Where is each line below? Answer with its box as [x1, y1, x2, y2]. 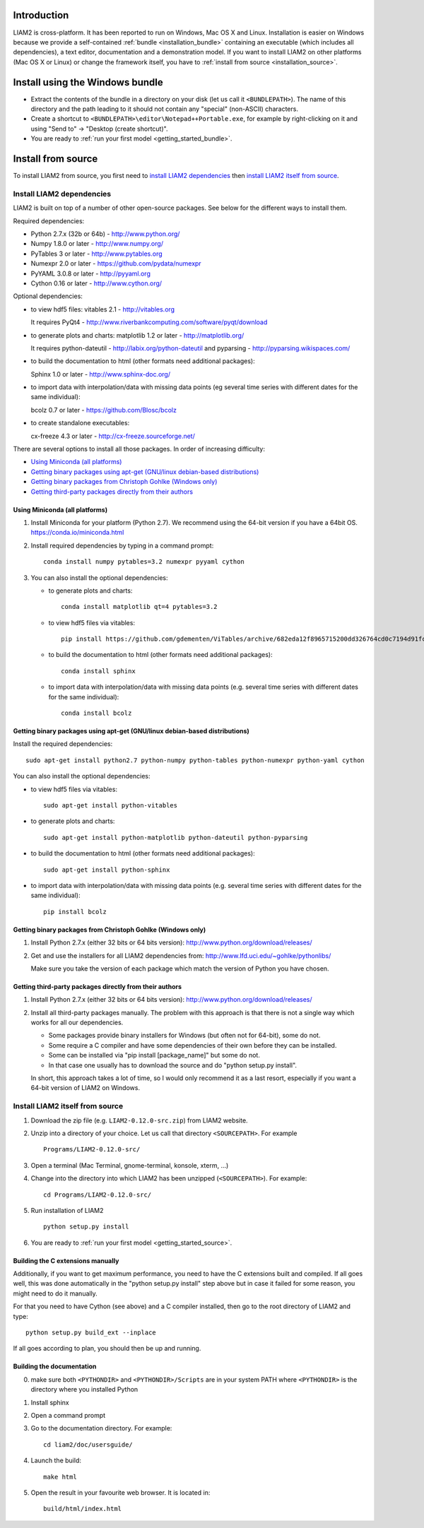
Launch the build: [30, 1456, 81, 1465]
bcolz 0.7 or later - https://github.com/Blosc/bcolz [30, 405, 177, 414]
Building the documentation [13, 1362, 97, 1370]
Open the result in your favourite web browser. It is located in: [30, 1488, 211, 1497]
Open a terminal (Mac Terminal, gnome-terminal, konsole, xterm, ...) [30, 1161, 229, 1169]
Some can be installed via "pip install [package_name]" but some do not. [48, 1051, 261, 1060]
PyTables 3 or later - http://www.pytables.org [30, 249, 163, 258]
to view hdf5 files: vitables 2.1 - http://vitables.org [30, 304, 175, 314]
